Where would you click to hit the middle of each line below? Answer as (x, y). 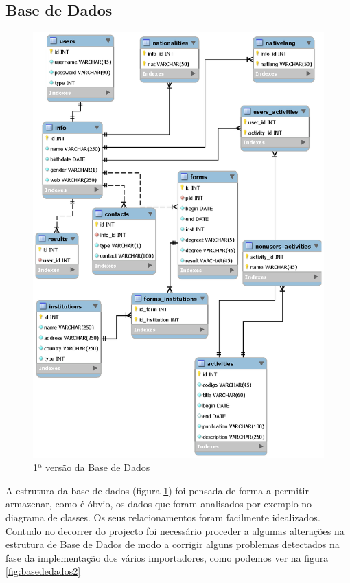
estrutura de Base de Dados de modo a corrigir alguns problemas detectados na (173, 544)
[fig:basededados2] (43, 571)
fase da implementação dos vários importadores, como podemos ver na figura (167, 557)
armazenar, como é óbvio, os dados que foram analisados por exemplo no (159, 504)
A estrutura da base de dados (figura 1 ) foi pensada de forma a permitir (157, 490)
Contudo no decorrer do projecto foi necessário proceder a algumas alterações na (175, 530)
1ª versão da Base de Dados (92, 467)
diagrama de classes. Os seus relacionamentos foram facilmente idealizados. (163, 517)
